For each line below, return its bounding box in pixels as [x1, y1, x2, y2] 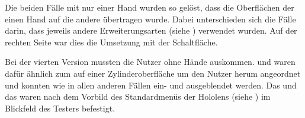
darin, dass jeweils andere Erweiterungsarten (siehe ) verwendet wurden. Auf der [5, 24, 297, 37]
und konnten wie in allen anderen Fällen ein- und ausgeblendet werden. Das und [5, 78, 297, 91]
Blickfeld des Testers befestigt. [5, 101, 115, 114]
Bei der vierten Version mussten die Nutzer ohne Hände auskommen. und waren [5, 55, 296, 68]
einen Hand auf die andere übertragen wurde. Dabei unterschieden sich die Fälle [5, 12, 296, 25]
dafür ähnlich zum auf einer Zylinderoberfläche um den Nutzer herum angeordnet [5, 67, 301, 79]
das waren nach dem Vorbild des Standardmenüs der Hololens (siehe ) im [5, 90, 271, 103]
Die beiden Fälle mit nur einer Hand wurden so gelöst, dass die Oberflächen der [5, 1, 294, 13]
